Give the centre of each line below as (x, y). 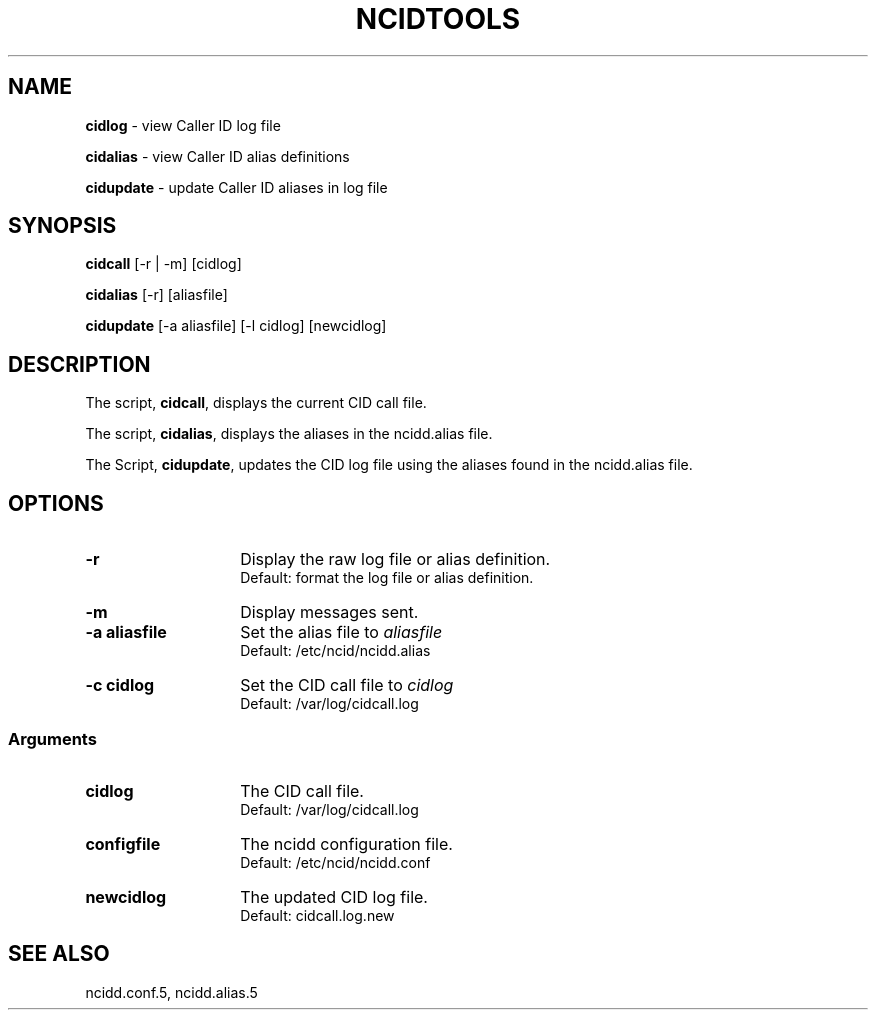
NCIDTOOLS (438, 19)
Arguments (52, 738)
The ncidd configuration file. (346, 843)
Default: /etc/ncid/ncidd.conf (335, 862)
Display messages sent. (329, 612)
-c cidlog (120, 685)
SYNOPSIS (62, 226)
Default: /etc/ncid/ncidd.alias (335, 651)
